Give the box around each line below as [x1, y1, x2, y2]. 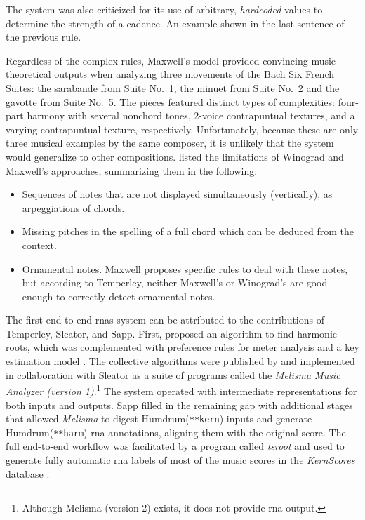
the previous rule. [6, 29, 81, 44]
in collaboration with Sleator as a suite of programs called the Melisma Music [6, 367, 340, 382]
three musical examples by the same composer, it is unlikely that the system [6, 135, 334, 150]
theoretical [6, 67, 51, 81]
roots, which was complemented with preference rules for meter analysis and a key [6, 340, 359, 354]
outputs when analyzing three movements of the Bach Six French [54, 67, 335, 81]
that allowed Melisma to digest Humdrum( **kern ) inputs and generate [6, 411, 312, 426]
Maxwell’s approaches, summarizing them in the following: [6, 163, 258, 178]
